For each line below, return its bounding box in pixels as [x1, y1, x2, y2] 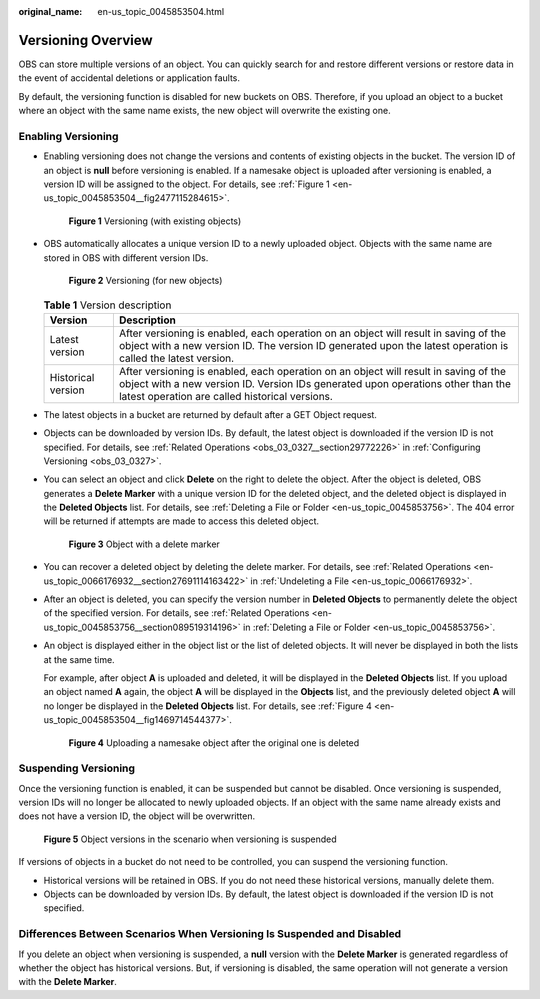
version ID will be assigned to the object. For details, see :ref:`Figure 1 [43, 178, 330, 190]
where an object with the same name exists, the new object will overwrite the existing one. [18, 105, 391, 117]
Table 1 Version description [43, 298, 172, 312]
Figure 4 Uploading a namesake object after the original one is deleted [68, 736, 360, 749]
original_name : [18, 6, 83, 17]
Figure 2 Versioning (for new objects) [68, 274, 223, 286]
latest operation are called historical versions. [118, 389, 334, 403]
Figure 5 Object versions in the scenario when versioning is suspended [43, 833, 337, 845]
